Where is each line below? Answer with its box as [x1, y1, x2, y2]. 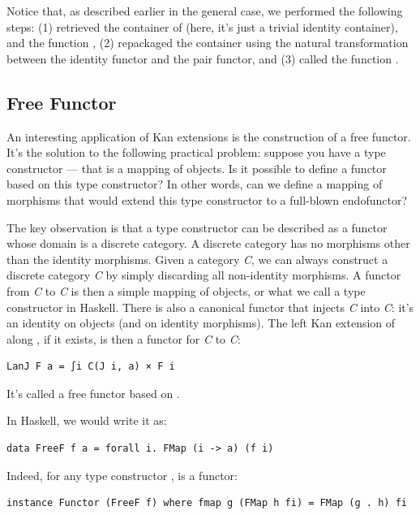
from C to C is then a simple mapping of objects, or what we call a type [6, 282, 366, 299]
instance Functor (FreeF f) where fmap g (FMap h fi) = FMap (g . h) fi [6, 497, 407, 509]
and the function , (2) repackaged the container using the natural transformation [6, 34, 409, 51]
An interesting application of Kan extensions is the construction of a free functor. [6, 128, 411, 145]
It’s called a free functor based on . [6, 384, 180, 401]
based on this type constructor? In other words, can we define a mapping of [6, 175, 383, 193]
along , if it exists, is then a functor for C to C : [6, 330, 241, 347]
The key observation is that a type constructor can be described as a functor [6, 219, 388, 236]
